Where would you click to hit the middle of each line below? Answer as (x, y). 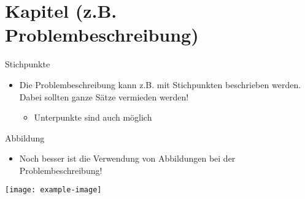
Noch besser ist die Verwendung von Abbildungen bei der (127, 158)
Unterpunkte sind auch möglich (93, 117)
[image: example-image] (53, 190)
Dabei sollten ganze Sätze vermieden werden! (104, 96)
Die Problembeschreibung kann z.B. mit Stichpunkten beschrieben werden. (160, 84)
